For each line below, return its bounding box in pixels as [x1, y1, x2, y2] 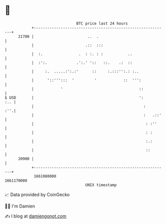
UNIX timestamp [85, 182, 117, 188]
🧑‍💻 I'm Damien [4, 203, 35, 209]
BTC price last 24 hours [76, 21, 128, 26]
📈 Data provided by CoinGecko [4, 192, 70, 198]
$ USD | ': [4, 95, 143, 100]
